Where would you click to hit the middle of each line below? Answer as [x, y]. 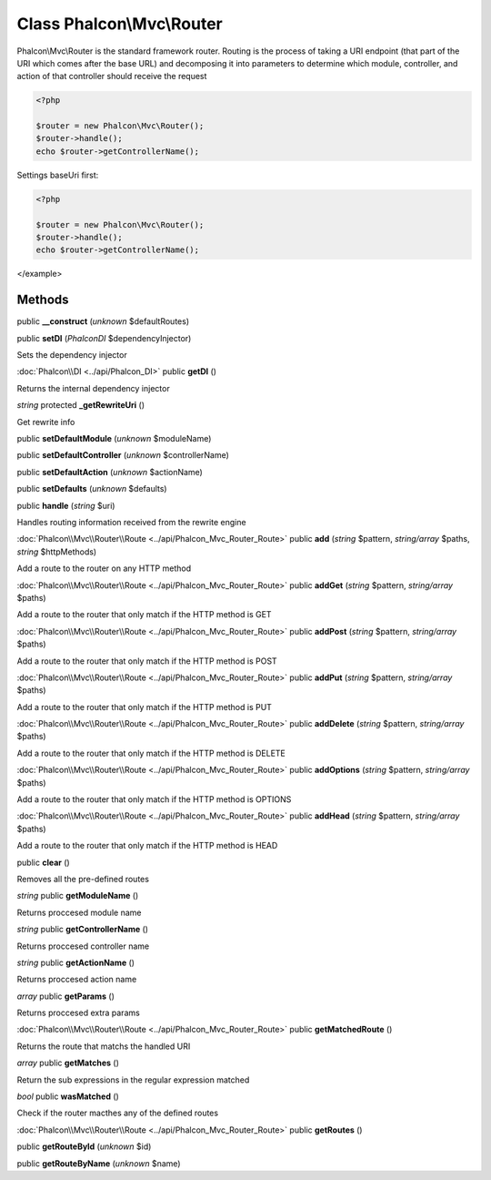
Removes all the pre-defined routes [83, 879]
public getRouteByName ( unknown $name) [99, 1163]
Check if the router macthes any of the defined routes [117, 1113]
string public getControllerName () [83, 930]
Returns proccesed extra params [78, 1013]
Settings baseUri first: [58, 175]
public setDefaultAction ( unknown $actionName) [110, 472]
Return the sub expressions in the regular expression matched [133, 1080]
